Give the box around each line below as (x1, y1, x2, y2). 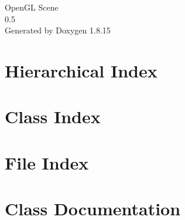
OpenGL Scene (5, 1, 59, 13)
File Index (5, 150, 89, 174)
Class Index (5, 104, 101, 128)
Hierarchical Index (5, 58, 157, 82)
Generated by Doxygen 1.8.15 (5, 24, 111, 36)
